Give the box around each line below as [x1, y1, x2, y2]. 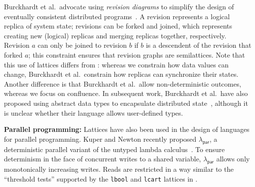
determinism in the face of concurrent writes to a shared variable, [4, 154, 201, 164]
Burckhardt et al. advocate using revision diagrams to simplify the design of [4, 1, 234, 11]
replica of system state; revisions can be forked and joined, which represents [4, 21, 232, 31]
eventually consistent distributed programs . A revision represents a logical [4, 11, 230, 21]
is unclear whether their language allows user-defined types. [4, 107, 183, 118]
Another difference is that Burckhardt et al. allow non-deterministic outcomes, [4, 78, 241, 89]
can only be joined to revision [37, 40, 127, 50]
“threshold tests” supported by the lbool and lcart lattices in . [4, 173, 198, 184]
